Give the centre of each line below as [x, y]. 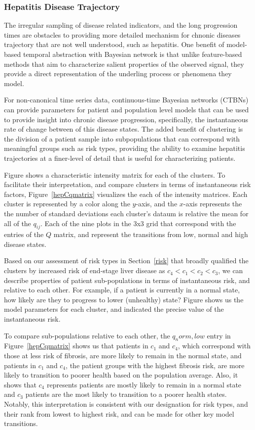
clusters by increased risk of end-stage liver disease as [85, 270]
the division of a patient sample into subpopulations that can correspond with [122, 138]
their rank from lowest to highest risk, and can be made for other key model [119, 413]
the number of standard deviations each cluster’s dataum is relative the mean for [126, 213]
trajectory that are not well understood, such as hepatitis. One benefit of [114, 44]
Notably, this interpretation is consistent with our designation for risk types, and [126, 404]
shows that [20, 384]
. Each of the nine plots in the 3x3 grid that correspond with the [138, 223]
